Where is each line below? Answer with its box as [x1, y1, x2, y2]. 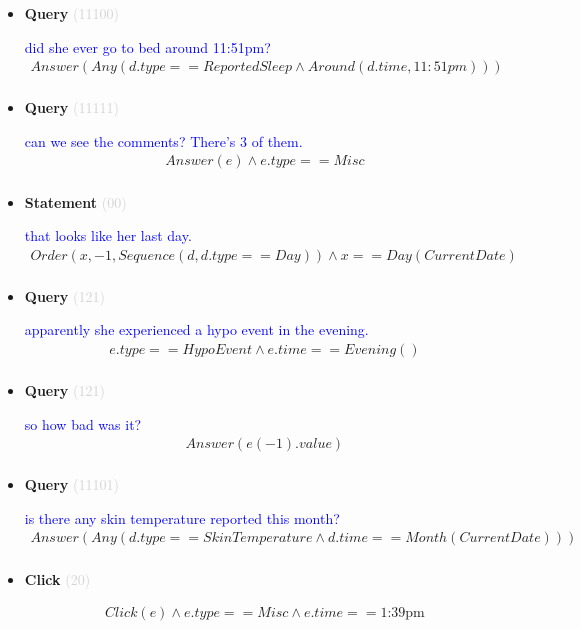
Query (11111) [24, 97, 119, 118]
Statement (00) [24, 191, 127, 212]
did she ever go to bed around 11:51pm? [24, 36, 271, 57]
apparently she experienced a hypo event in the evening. [24, 319, 369, 340]
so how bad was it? [24, 413, 142, 434]
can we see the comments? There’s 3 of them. [24, 130, 303, 151]
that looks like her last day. [24, 225, 192, 246]
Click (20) [24, 568, 91, 589]
